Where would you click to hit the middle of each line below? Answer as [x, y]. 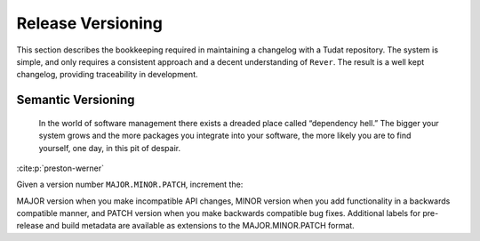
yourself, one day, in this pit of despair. [110, 148]
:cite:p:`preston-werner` [60, 168]
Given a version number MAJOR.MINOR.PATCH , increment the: [130, 185]
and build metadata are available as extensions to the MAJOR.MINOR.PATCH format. [200, 226]
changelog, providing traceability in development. [108, 75]
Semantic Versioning [76, 100]
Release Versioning [90, 23]
